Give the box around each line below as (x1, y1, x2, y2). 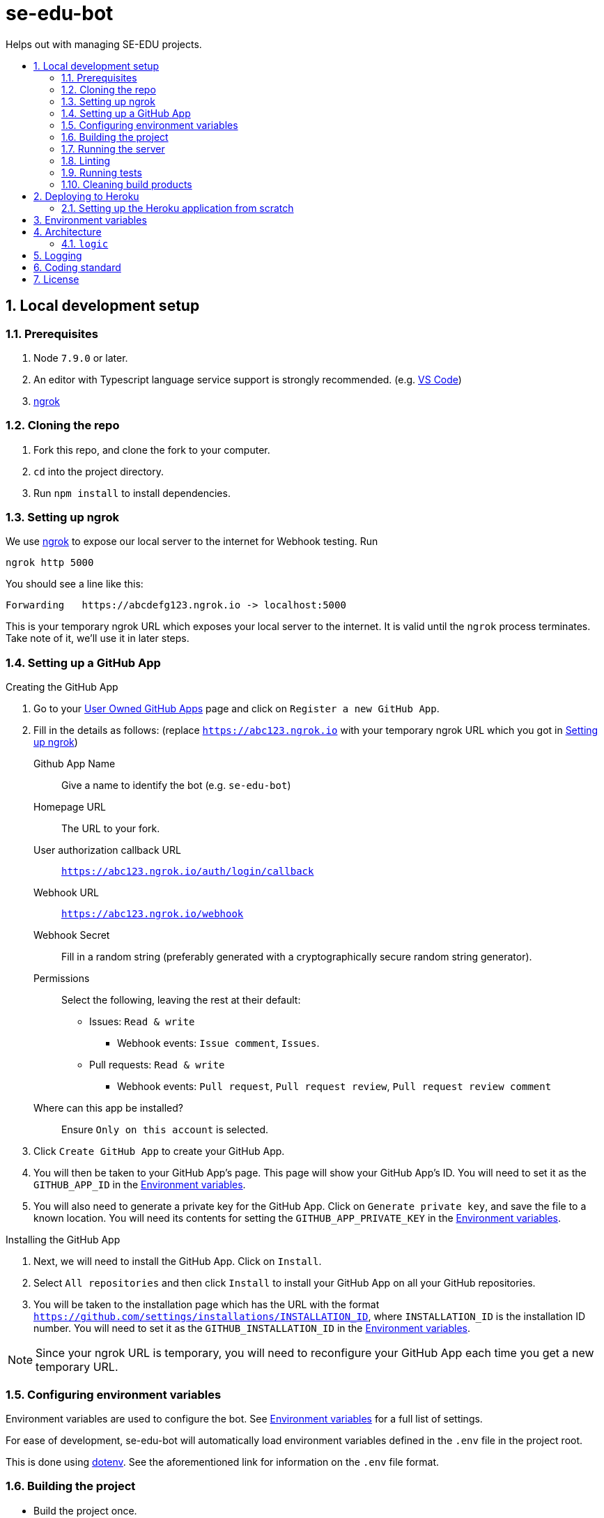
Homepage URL (33, 801, 106, 813)
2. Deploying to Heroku (33, 190, 139, 202)
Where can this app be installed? (33, 1102, 184, 1114)
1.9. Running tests (61, 166, 142, 178)
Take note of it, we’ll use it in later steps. (6, 632, 189, 645)
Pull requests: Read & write (89, 1059, 225, 1071)
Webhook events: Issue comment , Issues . (117, 1037, 320, 1050)
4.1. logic (61, 237, 109, 250)
